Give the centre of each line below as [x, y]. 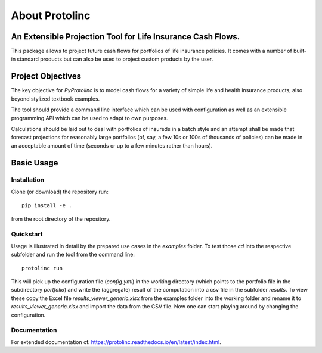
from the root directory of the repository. [61, 219]
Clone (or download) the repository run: [60, 192]
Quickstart [27, 234]
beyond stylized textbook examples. [55, 99]
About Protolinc [51, 15]
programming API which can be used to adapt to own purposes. [89, 118]
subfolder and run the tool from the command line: [73, 254]
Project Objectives [46, 76]
